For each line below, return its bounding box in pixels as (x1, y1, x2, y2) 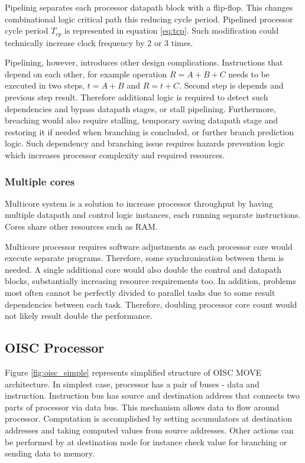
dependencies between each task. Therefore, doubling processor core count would (5, 298, 297, 310)
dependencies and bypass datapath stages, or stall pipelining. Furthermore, (5, 102, 276, 115)
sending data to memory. (5, 447, 95, 459)
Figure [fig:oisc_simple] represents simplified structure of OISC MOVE (5, 366, 262, 378)
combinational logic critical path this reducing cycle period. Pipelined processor (5, 12, 293, 25)
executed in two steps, (5, 79, 85, 92)
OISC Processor (5, 338, 105, 357)
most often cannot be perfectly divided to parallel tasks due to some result (5, 286, 275, 298)
